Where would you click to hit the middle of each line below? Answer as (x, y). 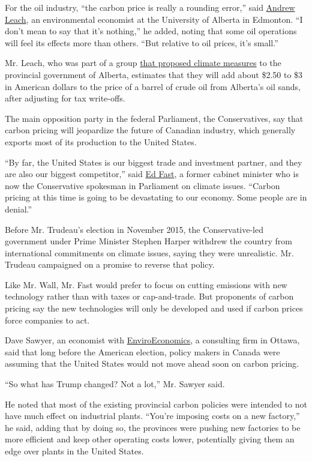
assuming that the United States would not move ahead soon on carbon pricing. (152, 363)
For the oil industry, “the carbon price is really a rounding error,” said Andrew (150, 7)
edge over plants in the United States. (74, 451)
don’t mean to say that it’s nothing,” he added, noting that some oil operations (151, 31)
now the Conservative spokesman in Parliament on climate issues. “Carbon (142, 185)
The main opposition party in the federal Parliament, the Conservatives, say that (154, 118)
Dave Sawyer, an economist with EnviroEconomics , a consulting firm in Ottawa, (152, 340)
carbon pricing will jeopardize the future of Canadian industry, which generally (150, 130)
